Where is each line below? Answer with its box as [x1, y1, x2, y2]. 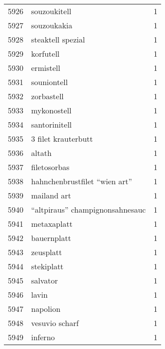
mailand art [31, 190, 71, 201]
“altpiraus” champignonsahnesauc [31, 204, 146, 215]
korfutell [31, 48, 60, 59]
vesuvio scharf [31, 317, 79, 328]
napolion [31, 303, 61, 314]
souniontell [31, 76, 68, 87]
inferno [31, 331, 55, 343]
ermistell [31, 62, 60, 73]
